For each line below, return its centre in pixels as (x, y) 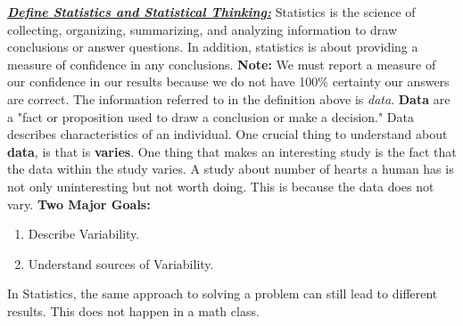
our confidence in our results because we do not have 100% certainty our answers (228, 81)
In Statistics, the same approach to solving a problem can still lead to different (223, 293)
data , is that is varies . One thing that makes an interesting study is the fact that (232, 151)
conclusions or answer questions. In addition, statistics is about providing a (213, 47)
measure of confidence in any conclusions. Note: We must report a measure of (222, 64)
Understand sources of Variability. (121, 263)
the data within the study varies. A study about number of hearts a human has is (231, 169)
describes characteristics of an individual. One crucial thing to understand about (227, 134)
